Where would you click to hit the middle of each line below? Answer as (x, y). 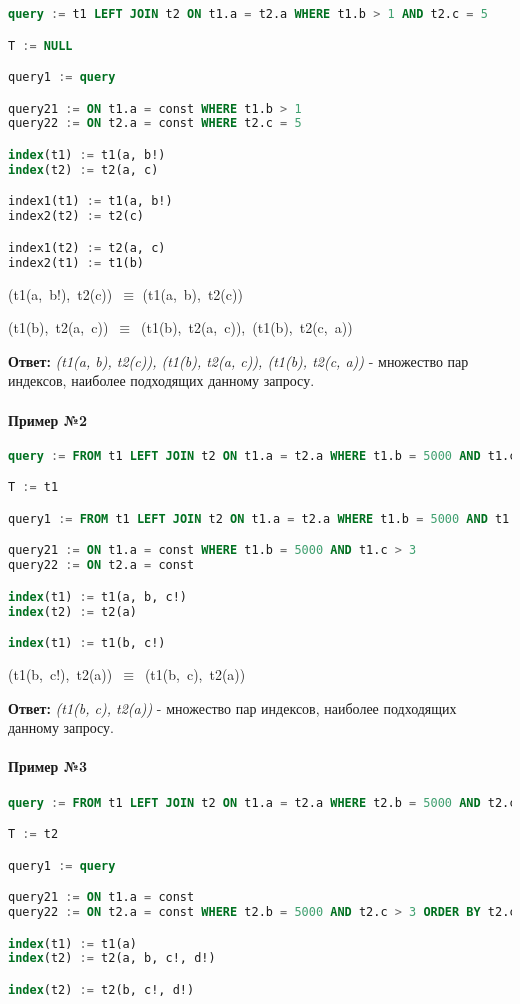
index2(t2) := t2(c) (76, 216)
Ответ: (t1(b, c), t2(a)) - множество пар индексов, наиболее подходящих (232, 707)
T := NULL (40, 45)
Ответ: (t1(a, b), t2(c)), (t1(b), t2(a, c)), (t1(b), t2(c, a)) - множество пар (238, 360)
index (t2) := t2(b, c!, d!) (101, 990)
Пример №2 (48, 419)
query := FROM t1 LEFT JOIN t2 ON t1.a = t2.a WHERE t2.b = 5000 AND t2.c (262, 802)
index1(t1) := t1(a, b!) (90, 201)
